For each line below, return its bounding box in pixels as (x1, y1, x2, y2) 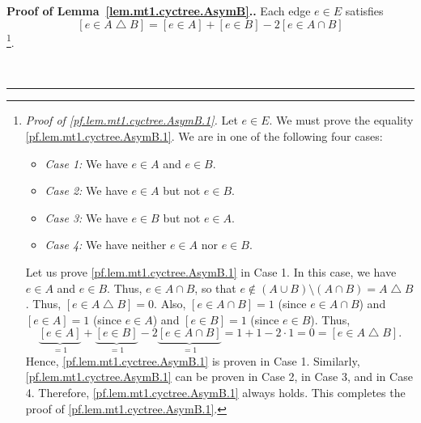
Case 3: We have (45, 209, 128, 226)
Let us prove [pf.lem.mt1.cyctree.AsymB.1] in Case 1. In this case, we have (25, 264, 397, 280)
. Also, (154, 295, 186, 312)
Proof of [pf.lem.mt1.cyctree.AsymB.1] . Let (25, 112, 238, 129)
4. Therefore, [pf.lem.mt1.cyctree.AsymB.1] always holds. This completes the (25, 384, 406, 400)
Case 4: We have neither (45, 236, 167, 253)
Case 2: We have (45, 182, 128, 199)
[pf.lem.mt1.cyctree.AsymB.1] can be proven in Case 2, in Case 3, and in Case (25, 368, 413, 385)
